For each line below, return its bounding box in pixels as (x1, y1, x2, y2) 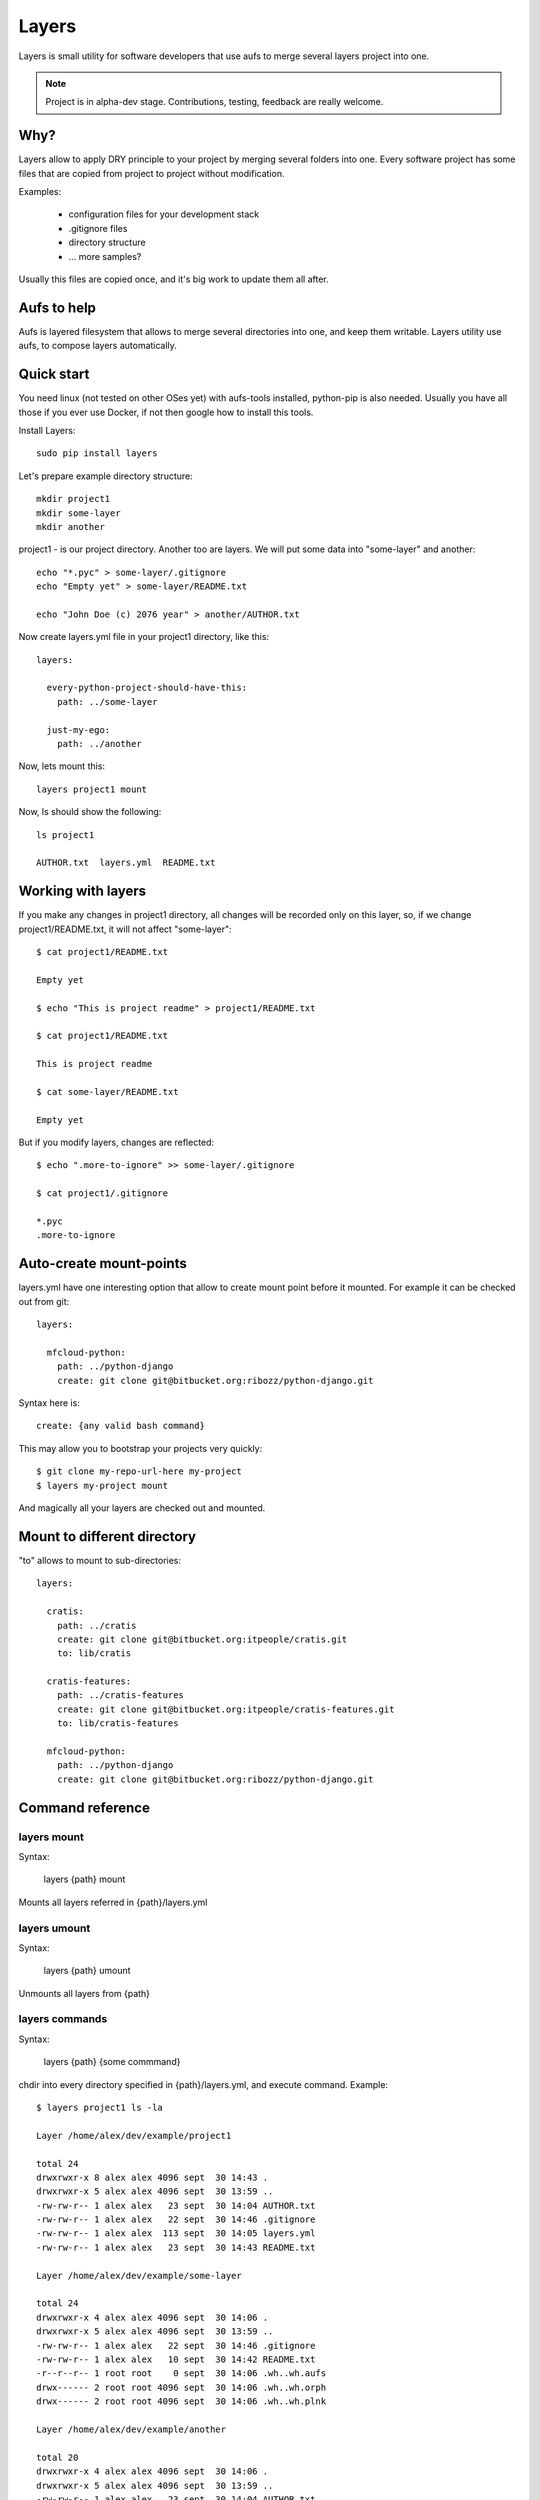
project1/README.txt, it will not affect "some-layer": (18, 923, 232, 935)
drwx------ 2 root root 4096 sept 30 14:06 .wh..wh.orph (36, 2381, 327, 2393)
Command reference (18, 1799, 150, 1816)
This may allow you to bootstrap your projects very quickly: (18, 1442, 263, 1454)
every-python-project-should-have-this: (46, 682, 248, 694)
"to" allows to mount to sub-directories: (18, 1554, 182, 1566)
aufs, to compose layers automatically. (18, 340, 177, 352)
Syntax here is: (18, 1397, 80, 1409)
